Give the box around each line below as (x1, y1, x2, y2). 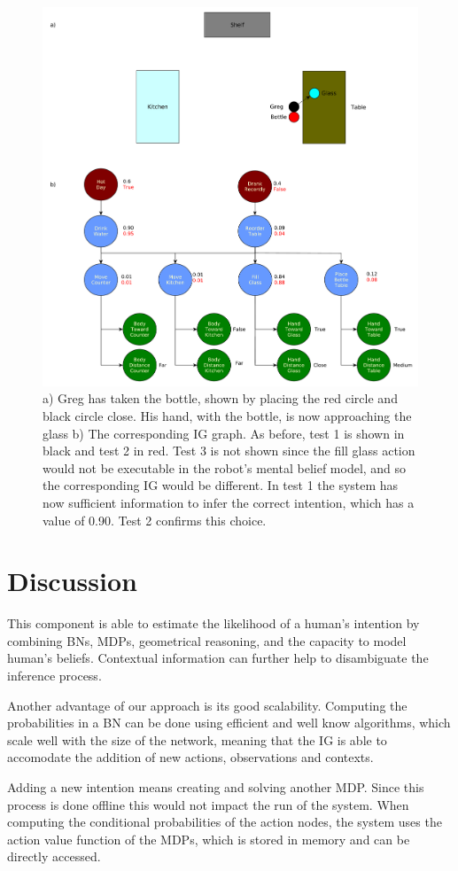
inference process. (7, 666, 102, 684)
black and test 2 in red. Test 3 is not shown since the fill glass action (43, 441, 415, 460)
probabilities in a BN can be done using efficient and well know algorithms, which (7, 713, 451, 732)
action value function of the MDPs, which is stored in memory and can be (7, 829, 410, 848)
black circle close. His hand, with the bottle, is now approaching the (43, 406, 412, 424)
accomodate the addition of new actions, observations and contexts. (7, 748, 374, 766)
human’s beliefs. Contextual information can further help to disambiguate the (7, 649, 429, 667)
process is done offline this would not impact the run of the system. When (7, 795, 409, 813)
